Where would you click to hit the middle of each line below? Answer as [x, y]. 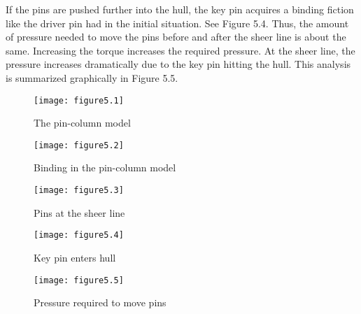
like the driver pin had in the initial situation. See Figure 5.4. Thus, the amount [177, 23]
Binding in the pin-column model [105, 167]
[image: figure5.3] [79, 191]
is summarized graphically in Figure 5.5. [92, 77]
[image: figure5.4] [79, 235]
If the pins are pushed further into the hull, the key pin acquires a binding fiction [180, 9]
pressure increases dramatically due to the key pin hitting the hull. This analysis [178, 64]
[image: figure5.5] [79, 280]
